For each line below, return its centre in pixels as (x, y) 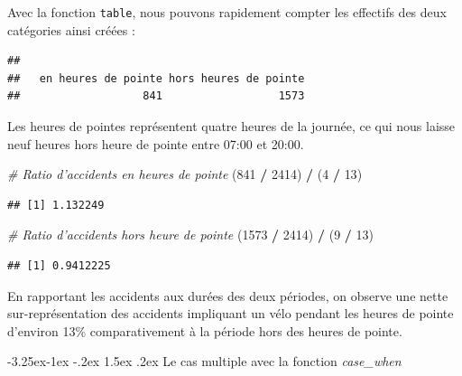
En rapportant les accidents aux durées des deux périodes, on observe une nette (228, 295)
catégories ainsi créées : (71, 29)
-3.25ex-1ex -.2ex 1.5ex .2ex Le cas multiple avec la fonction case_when (204, 361)
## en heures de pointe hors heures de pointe (156, 78)
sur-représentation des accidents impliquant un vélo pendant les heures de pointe (231, 313)
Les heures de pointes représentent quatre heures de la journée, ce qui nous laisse (231, 126)
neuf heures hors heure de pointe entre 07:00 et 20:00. (156, 143)
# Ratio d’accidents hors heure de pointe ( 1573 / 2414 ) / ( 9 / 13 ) (190, 235)
